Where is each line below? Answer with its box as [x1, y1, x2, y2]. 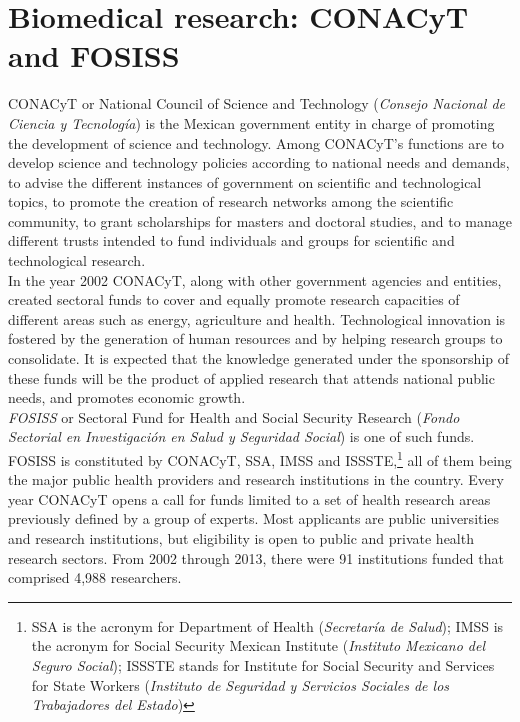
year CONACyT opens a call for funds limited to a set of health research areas [8, 488, 491, 509]
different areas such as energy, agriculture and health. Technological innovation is [8, 308, 506, 329]
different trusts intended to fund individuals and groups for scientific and [8, 230, 455, 251]
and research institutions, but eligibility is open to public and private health [8, 528, 474, 549]
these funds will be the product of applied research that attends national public [8, 367, 495, 388]
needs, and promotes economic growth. [8, 387, 246, 408]
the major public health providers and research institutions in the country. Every [8, 469, 504, 490]
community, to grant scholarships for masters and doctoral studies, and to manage [8, 210, 512, 231]
